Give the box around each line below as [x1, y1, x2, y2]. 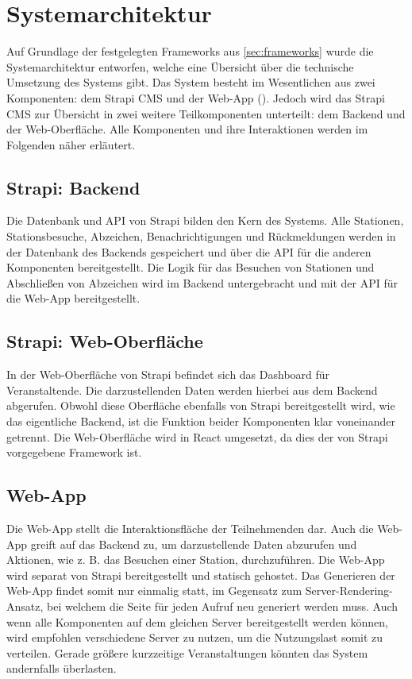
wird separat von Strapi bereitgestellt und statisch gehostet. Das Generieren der [6, 566, 395, 583]
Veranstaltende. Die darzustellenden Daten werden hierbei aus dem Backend [6, 381, 378, 398]
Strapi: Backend [6, 175, 141, 199]
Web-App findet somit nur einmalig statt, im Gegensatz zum [6, 582, 302, 599]
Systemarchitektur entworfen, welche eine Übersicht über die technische [6, 58, 354, 75]
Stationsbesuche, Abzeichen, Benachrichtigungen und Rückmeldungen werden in [6, 228, 396, 245]
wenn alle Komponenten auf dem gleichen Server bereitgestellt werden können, [6, 613, 388, 630]
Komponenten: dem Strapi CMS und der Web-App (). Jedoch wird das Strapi [6, 89, 385, 106]
